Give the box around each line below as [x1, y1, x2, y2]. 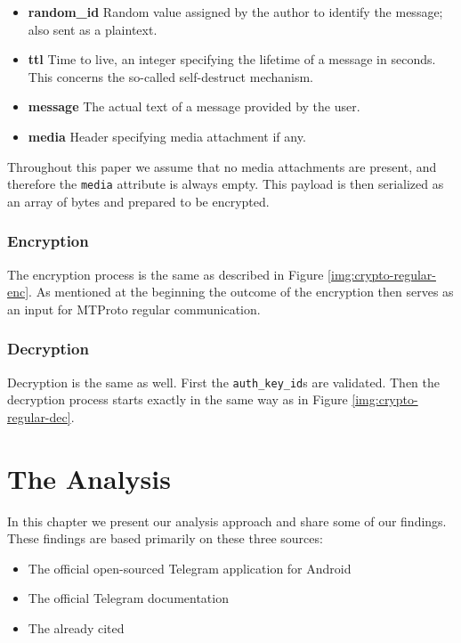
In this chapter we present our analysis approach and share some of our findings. [7, 511, 447, 530]
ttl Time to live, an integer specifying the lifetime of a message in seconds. [28, 50, 436, 69]
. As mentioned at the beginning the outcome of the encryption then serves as [28, 282, 454, 301]
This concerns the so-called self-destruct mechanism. [28, 67, 313, 85]
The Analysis [7, 460, 171, 496]
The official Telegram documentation [28, 589, 229, 607]
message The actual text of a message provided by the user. [28, 97, 360, 116]
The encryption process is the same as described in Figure [7, 265, 324, 283]
